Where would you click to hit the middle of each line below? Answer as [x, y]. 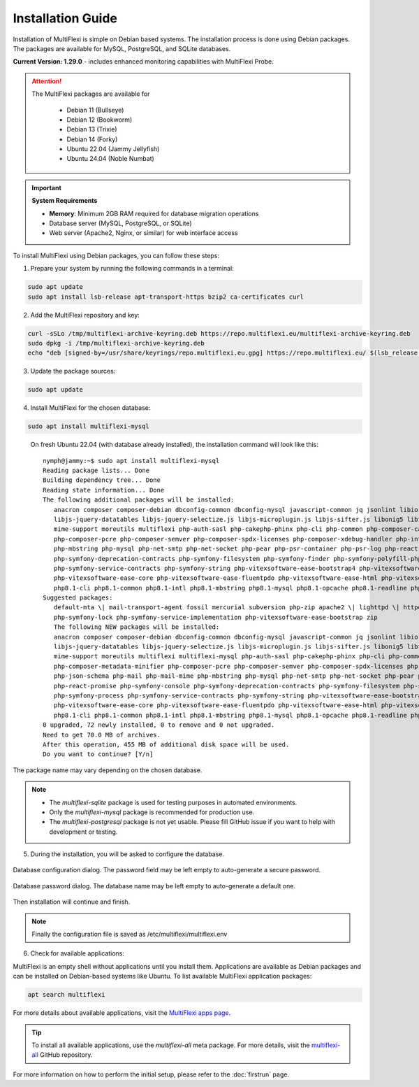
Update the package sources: [73, 371]
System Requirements [65, 201]
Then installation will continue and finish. [72, 902]
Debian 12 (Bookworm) [100, 120]
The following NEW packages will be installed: [137, 627]
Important [47, 187]
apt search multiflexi [66, 995]
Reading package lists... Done [96, 471]
